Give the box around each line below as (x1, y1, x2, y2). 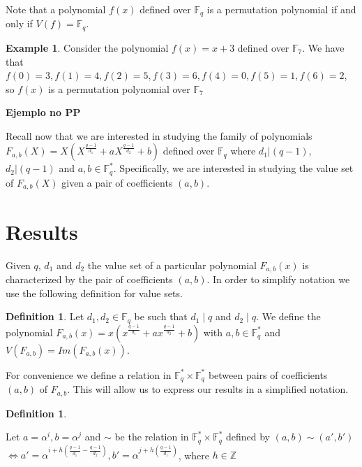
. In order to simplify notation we (206, 271, 350, 286)
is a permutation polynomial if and (206, 2, 356, 16)
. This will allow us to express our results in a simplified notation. (67, 382, 349, 396)
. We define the (256, 309, 321, 324)
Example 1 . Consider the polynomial (6, 40, 169, 55)
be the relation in (114, 429, 189, 444)
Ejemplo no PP (6, 105, 81, 120)
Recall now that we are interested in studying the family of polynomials (6, 128, 312, 143)
